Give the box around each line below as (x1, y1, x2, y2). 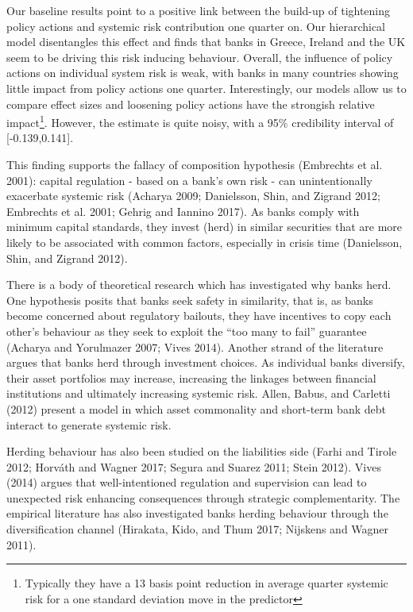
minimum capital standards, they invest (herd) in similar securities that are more (6, 218, 403, 235)
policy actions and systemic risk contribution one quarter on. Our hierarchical (6, 17, 386, 34)
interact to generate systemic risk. (6, 416, 172, 433)
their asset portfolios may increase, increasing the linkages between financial (6, 369, 376, 386)
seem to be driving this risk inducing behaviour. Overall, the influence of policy (6, 48, 393, 65)
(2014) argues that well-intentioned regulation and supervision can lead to (6, 474, 367, 491)
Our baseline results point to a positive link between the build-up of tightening (6, 2, 391, 18)
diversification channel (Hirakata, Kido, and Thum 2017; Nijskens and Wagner (6, 521, 389, 537)
